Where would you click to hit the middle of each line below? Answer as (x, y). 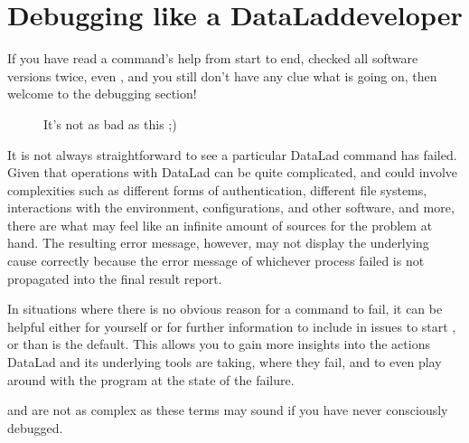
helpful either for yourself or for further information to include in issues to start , (232, 326)
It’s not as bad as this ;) (110, 123)
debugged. (35, 427)
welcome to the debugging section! (102, 94)
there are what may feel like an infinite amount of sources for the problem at (220, 225)
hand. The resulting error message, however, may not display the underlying (218, 243)
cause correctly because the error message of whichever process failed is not (216, 261)
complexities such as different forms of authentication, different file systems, (217, 189)
